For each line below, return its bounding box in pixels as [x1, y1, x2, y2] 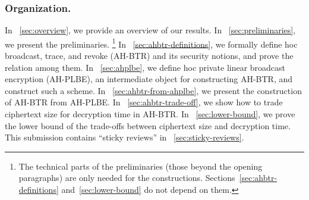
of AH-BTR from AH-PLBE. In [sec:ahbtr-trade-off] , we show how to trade [5, 96, 283, 108]
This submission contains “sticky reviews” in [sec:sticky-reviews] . [5, 131, 244, 143]
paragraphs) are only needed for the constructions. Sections [18, 171, 235, 184]
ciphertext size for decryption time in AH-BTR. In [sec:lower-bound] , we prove [5, 108, 295, 120]
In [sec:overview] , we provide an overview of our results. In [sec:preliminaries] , [5, 24, 296, 36]
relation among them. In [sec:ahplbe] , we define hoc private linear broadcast [5, 61, 286, 73]
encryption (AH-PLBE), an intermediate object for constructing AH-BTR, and [5, 73, 293, 85]
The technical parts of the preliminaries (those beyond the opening [18, 160, 263, 172]
